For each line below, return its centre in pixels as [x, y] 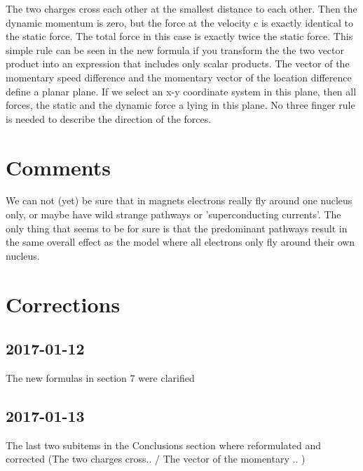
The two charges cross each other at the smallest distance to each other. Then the [181, 8]
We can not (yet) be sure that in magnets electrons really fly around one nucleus [179, 200]
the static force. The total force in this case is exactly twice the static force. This [179, 36]
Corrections [63, 304]
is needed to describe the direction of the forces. [109, 118]
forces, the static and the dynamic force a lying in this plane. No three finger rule [180, 105]
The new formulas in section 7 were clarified [100, 378]
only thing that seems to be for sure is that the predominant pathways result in [177, 228]
